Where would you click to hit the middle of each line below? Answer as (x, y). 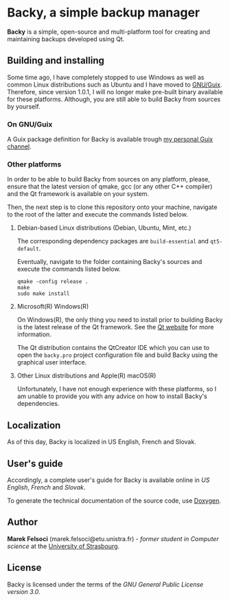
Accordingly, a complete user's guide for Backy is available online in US (108, 480)
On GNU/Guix (30, 124)
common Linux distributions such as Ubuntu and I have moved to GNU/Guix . (115, 85)
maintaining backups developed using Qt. (66, 39)
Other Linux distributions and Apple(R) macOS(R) (87, 375)
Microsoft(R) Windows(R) (53, 307)
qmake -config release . (53, 282)
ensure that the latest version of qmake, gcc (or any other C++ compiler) (110, 186)
